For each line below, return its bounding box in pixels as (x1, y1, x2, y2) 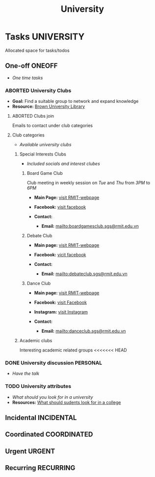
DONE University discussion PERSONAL (5, 359, 102, 366)
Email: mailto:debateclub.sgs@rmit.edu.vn (41, 271, 128, 277)
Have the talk (12, 371, 40, 377)
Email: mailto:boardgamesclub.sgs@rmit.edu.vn (41, 223, 139, 229)
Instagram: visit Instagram (34, 309, 88, 315)
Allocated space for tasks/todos (5, 47, 70, 53)
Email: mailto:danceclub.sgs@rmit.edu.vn (41, 328, 126, 334)
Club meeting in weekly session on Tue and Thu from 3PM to (26, 180, 151, 186)
